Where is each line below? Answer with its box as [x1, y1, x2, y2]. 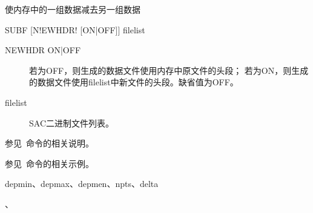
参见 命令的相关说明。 [5, 137, 94, 149]
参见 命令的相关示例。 [5, 157, 94, 169]
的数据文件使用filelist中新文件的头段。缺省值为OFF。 [29, 76, 239, 88]
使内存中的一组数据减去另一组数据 [5, 3, 140, 15]
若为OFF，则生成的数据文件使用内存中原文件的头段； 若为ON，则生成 [29, 64, 309, 76]
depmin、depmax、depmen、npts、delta [5, 177, 159, 190]
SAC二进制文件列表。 [29, 116, 114, 129]
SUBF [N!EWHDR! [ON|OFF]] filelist [5, 23, 145, 36]
